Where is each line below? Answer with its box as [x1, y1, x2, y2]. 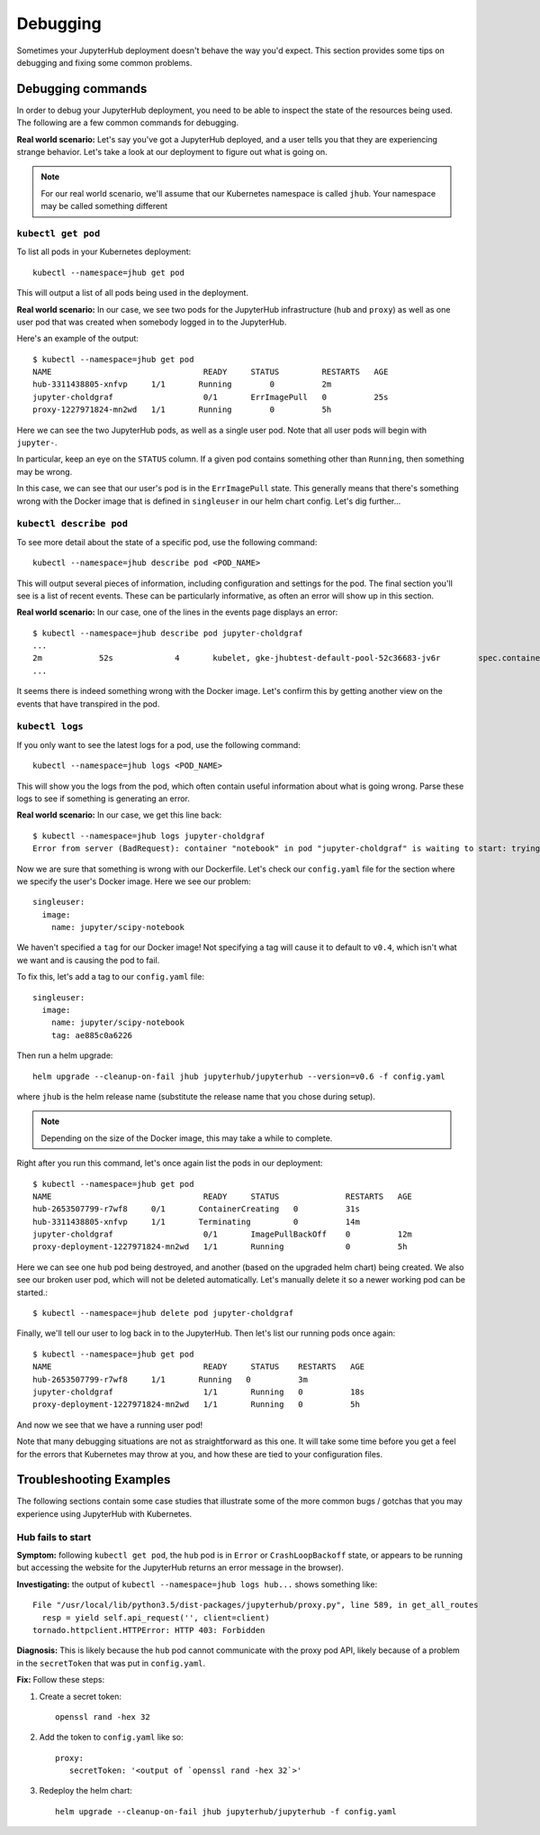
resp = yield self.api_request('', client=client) [41, 1612, 270, 1622]
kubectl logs [16, 721, 85, 733]
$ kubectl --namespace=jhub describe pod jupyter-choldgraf [32, 627, 303, 638]
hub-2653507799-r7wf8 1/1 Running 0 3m [32, 1374, 308, 1384]
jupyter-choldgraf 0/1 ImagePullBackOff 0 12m [32, 1229, 413, 1239]
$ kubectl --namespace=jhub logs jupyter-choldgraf [32, 830, 265, 841]
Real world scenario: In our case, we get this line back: [16, 809, 222, 820]
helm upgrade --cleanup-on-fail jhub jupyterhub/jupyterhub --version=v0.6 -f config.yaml [32, 1071, 445, 1082]
